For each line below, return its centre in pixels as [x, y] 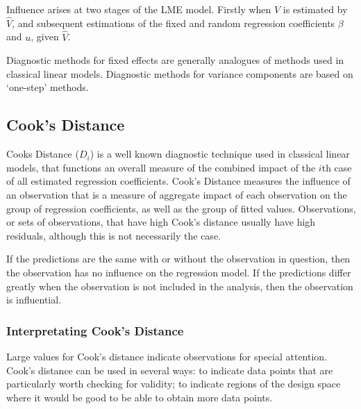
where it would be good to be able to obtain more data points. [140, 397]
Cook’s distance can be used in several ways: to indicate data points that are [170, 370]
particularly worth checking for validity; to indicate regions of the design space [174, 384]
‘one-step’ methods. [48, 87]
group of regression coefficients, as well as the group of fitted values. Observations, [181, 208]
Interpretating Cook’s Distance [95, 330]
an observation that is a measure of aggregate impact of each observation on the [177, 194]
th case [337, 167]
